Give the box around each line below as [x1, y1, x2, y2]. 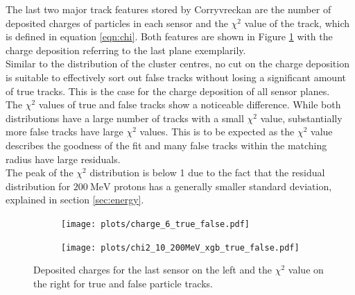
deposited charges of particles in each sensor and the [6, 15, 228, 30]
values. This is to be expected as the [139, 124, 295, 139]
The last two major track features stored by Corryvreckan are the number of [6, 2, 331, 16]
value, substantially [260, 110, 343, 125]
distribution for [6, 178, 71, 193]
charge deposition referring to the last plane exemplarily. [6, 42, 246, 57]
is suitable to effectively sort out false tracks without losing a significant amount [6, 69, 346, 84]
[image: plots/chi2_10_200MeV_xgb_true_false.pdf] [61, 242, 300, 253]
